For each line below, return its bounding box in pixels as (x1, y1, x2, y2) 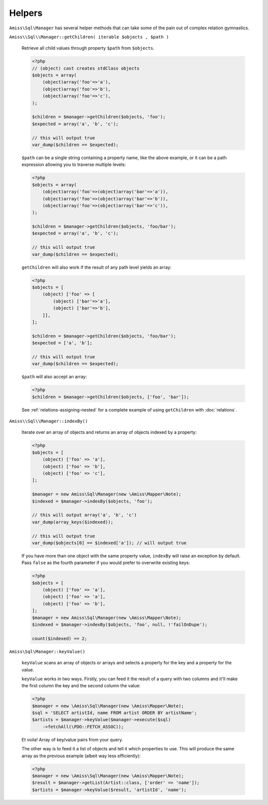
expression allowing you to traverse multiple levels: (21, 161, 126, 167)
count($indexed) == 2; (32, 636, 87, 641)
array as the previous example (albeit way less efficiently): (21, 753, 141, 759)
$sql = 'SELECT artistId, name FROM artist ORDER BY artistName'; (32, 710, 197, 716)
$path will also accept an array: (21, 374, 87, 380)
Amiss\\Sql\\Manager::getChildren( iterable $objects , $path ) (9, 34, 169, 40)
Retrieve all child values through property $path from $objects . (21, 45, 155, 51)
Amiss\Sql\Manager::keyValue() (9, 648, 85, 654)
